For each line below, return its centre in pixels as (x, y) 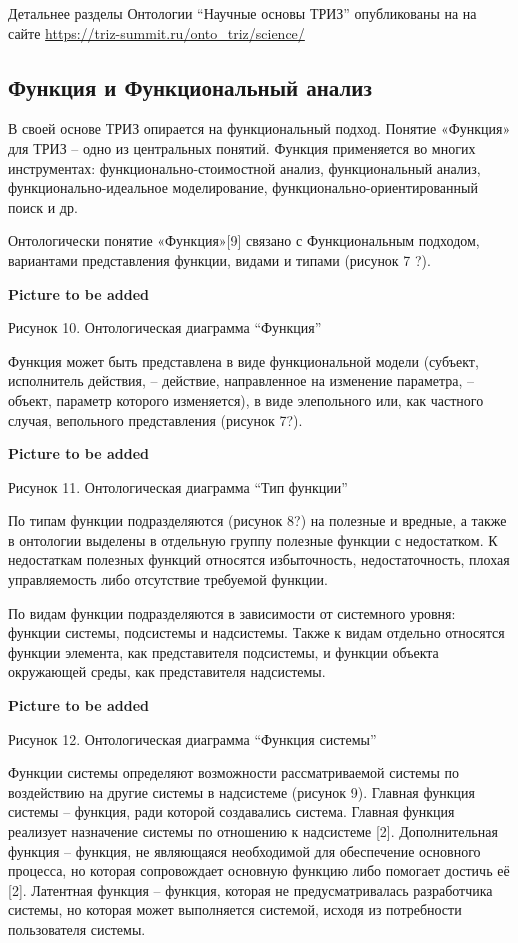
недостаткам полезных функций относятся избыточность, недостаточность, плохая (259, 559)
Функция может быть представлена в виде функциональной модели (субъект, (243, 360)
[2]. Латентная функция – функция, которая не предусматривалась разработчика (250, 889)
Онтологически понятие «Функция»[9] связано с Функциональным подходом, (244, 240)
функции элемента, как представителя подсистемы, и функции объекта (223, 651)
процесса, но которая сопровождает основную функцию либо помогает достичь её (259, 870)
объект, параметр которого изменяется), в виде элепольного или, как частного (246, 399)
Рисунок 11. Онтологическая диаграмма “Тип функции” (178, 486)
